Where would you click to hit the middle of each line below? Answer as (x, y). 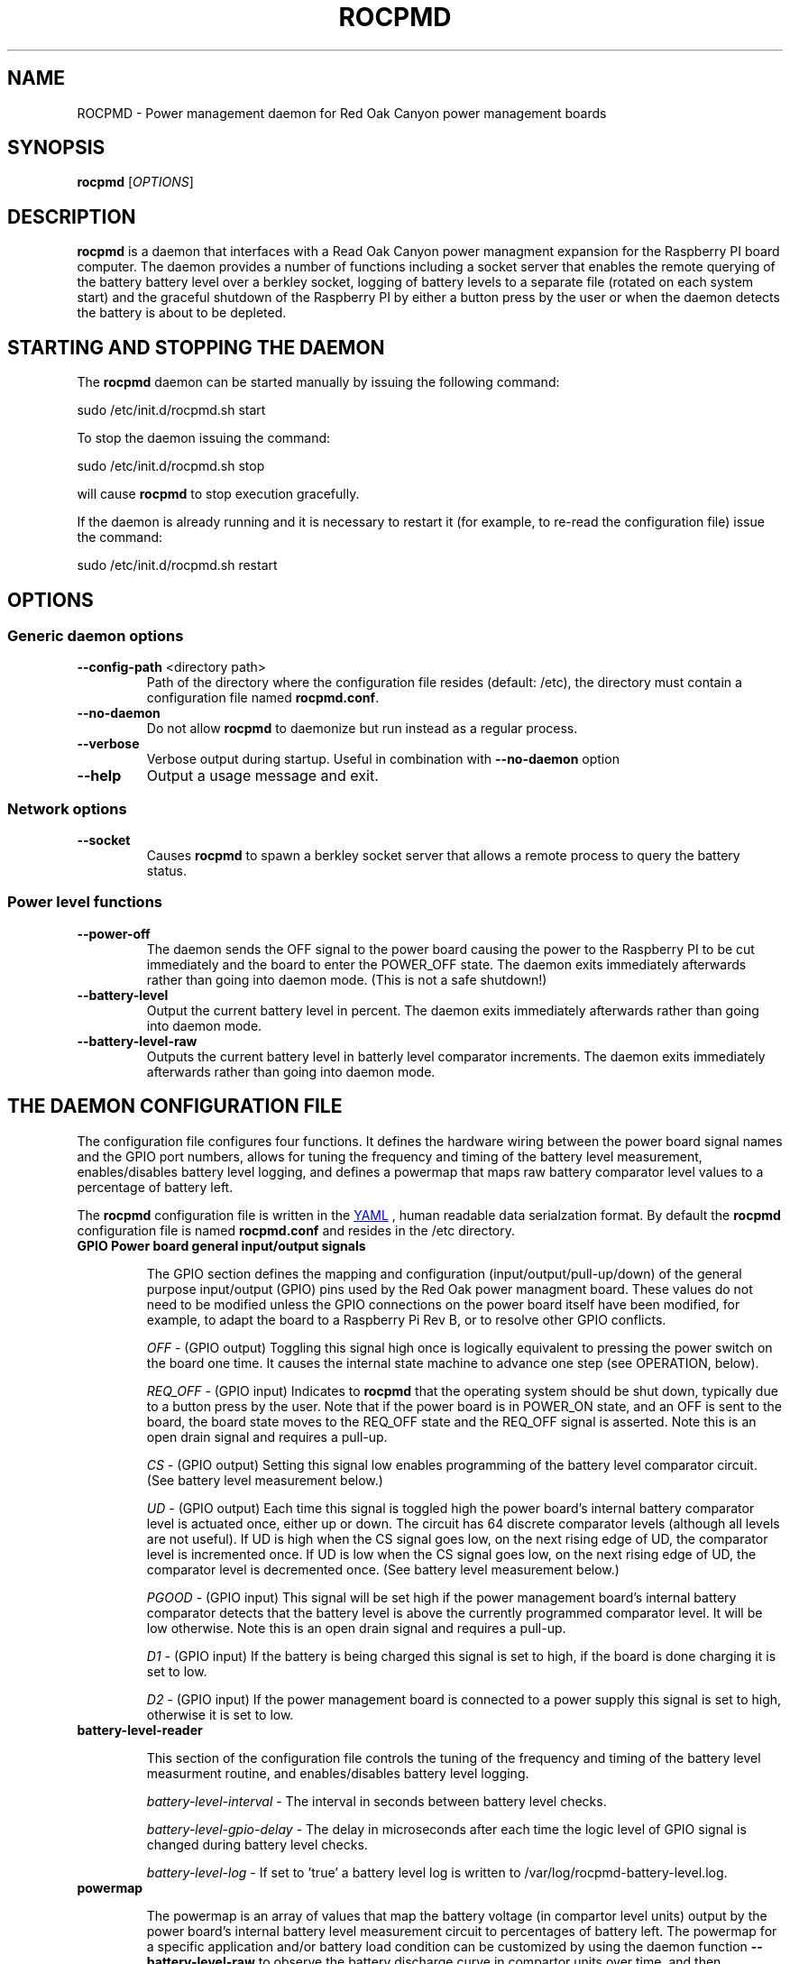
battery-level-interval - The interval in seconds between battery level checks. (377, 1801)
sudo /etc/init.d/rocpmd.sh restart (177, 565)
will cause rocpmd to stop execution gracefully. (218, 494)
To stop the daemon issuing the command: (204, 438)
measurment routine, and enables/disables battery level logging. (338, 1773)
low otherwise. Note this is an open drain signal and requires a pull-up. (356, 1628)
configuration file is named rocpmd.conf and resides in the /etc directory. (296, 1230)
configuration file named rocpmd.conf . (263, 698)
